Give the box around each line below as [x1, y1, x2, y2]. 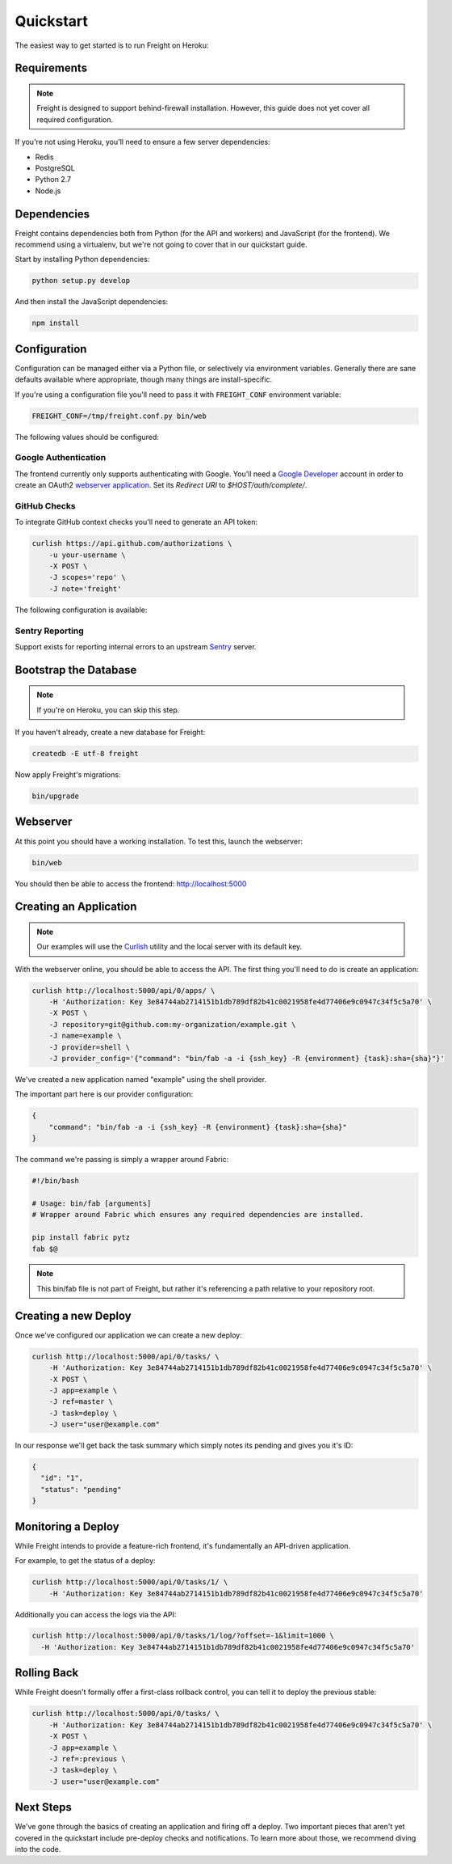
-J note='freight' [48, 584, 122, 594]
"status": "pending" [40, 1485, 122, 1494]
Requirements [15, 61, 88, 75]
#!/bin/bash [31, 1177, 80, 1186]
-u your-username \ [48, 550, 127, 560]
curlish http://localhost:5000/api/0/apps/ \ [31, 986, 216, 995]
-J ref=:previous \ [48, 1754, 127, 1763]
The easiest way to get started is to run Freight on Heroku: [15, 40, 209, 50]
